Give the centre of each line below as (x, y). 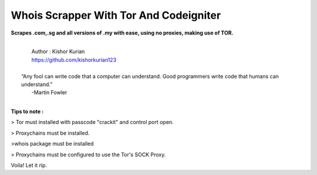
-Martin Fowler (49, 92)
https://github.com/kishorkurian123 (74, 60)
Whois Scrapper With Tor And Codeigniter (116, 15)
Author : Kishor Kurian (58, 52)
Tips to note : (27, 112)
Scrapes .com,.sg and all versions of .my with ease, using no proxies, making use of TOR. (122, 33)
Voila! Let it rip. (29, 165)
